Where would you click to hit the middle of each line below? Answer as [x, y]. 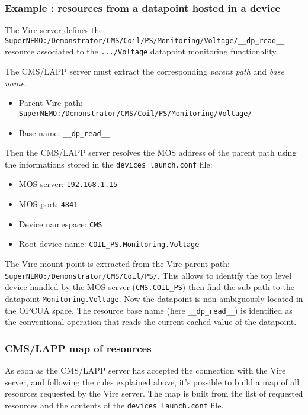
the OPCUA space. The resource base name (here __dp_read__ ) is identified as [149, 310]
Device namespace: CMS [60, 223]
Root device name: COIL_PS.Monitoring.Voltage [109, 244]
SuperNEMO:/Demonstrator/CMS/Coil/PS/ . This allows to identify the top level [148, 275]
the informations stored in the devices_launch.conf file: [109, 164]
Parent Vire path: [51, 103]
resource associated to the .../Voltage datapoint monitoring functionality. [142, 51]
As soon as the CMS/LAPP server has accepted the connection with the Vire [145, 370]
